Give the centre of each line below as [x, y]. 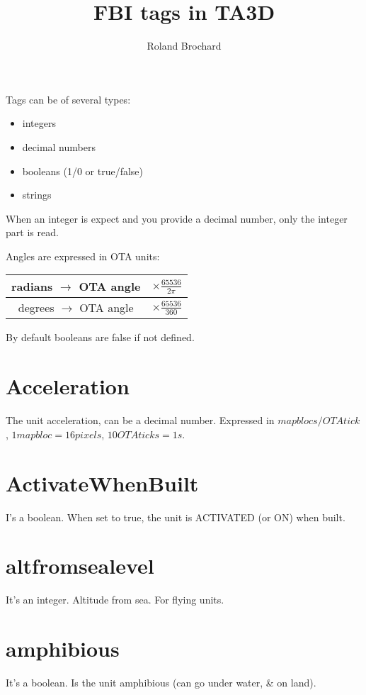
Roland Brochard [184, 46]
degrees [36, 308]
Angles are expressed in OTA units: [83, 256]
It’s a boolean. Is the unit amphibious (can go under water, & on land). [161, 682]
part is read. [32, 232]
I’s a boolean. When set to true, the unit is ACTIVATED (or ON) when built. [176, 517]
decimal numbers [59, 146]
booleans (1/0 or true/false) [82, 171]
